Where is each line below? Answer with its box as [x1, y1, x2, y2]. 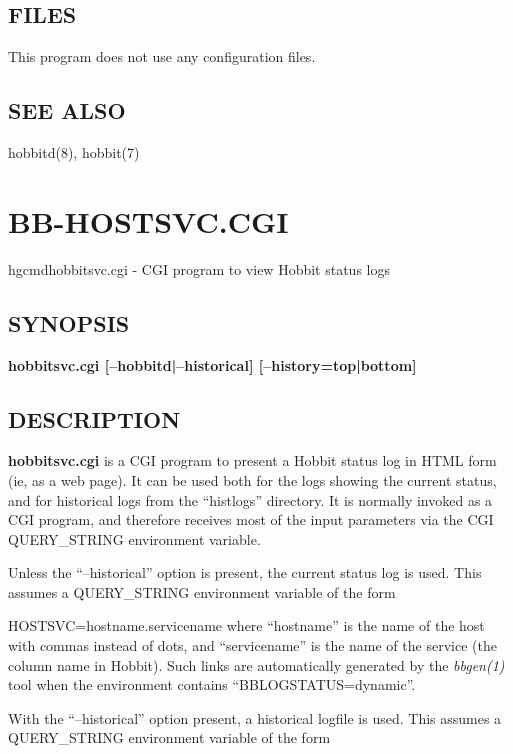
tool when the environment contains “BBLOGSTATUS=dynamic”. [8, 674, 416, 695]
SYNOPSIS [8, 307, 130, 338]
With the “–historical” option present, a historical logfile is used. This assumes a [8, 707, 502, 728]
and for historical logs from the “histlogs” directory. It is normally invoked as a [8, 489, 493, 510]
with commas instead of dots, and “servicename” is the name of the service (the [8, 635, 497, 656]
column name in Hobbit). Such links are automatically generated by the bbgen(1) [8, 654, 505, 675]
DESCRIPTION [8, 403, 181, 434]
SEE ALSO [8, 95, 126, 126]
